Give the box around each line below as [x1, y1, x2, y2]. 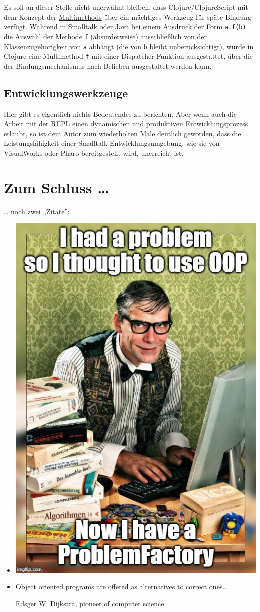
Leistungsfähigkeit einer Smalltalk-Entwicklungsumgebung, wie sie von [4, 138, 220, 148]
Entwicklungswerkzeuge [4, 85, 128, 100]
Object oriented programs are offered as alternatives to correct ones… [15, 581, 227, 592]
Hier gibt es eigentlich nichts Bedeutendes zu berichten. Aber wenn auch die [4, 108, 237, 119]
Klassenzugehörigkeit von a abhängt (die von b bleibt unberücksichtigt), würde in [4, 41, 254, 51]
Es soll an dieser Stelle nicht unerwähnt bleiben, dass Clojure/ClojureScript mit [4, 2, 248, 12]
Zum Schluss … [4, 177, 109, 197]
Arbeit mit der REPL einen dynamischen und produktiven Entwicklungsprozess [4, 118, 248, 129]
